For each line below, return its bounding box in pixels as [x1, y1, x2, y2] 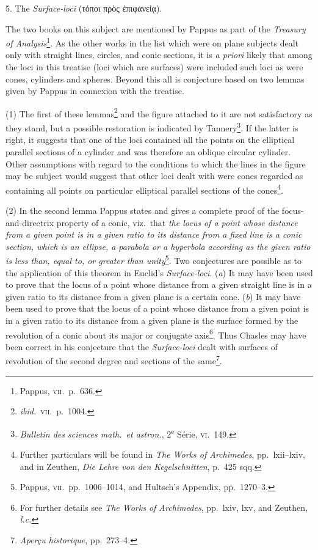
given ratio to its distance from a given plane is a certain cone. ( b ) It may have [5, 290, 301, 302]
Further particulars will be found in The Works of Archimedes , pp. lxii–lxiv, [20, 448, 306, 461]
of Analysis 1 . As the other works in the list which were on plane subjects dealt [5, 35, 299, 49]
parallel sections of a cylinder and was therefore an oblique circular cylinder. [5, 145, 291, 158]
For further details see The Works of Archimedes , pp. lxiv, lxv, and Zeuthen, [20, 501, 308, 513]
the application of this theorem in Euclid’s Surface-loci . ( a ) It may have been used [5, 266, 313, 279]
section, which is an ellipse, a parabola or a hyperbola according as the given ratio [5, 240, 311, 252]
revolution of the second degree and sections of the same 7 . [5, 353, 222, 367]
